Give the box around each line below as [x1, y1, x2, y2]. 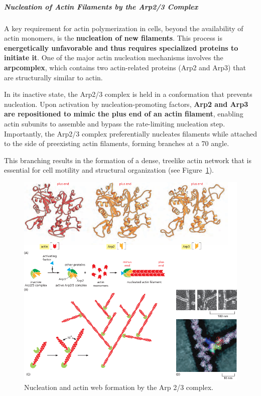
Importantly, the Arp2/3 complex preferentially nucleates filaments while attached [4, 128, 257, 139]
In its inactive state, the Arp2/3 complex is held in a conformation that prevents [4, 89, 252, 99]
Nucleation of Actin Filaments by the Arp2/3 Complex [4, 1, 198, 12]
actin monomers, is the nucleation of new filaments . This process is [4, 33, 222, 43]
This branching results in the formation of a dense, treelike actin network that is [4, 155, 251, 165]
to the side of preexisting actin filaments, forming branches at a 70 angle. [4, 138, 229, 149]
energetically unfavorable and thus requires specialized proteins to [4, 42, 238, 53]
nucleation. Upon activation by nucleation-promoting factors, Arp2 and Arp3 [4, 98, 248, 109]
